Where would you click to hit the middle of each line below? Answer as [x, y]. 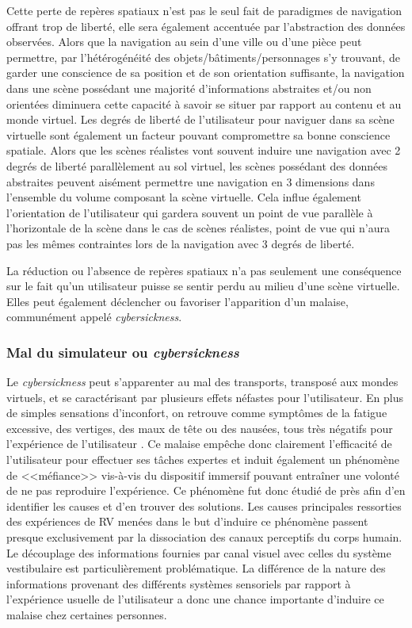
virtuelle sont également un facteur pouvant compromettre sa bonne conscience [198, 134]
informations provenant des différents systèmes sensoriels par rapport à [179, 583]
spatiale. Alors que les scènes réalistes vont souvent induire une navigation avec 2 [204, 150]
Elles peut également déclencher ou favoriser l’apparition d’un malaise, [177, 301]
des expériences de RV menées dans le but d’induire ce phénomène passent [187, 521]
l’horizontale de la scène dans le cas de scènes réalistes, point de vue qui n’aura [198, 228]
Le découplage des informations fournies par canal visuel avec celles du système [199, 552]
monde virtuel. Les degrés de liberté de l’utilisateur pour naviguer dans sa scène [200, 119]
